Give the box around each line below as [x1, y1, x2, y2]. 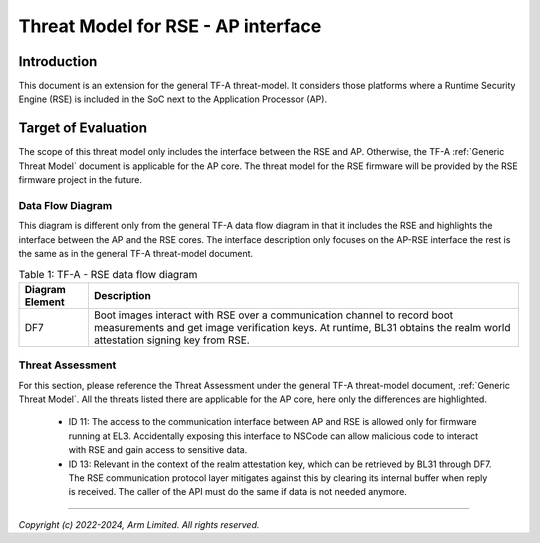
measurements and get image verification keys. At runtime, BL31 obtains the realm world [93, 320, 511, 334]
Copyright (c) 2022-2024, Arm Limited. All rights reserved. [18, 518, 260, 530]
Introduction [18, 53, 98, 70]
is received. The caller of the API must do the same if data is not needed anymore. [68, 486, 407, 498]
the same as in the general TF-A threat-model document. [18, 248, 254, 260]
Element [24, 295, 65, 309]
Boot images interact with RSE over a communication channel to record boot [93, 308, 454, 322]
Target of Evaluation [18, 120, 147, 137]
